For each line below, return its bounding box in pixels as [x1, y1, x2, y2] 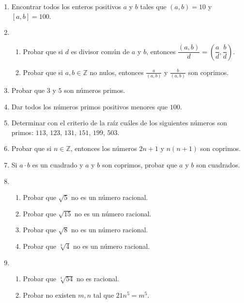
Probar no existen [23, 289, 76, 300]
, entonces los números [70, 143, 137, 153]
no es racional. [76, 273, 119, 284]
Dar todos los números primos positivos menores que [11, 101, 168, 111]
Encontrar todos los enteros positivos [11, 1, 122, 11]
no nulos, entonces [90, 67, 144, 77]
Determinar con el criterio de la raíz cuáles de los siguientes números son [11, 118, 228, 128]
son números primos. [64, 85, 125, 95]
